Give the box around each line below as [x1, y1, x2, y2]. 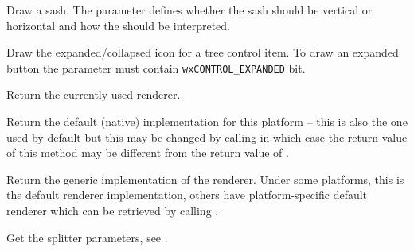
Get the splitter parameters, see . [6, 229, 168, 245]
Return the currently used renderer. [6, 86, 181, 103]
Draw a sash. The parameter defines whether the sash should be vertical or [6, 2, 373, 18]
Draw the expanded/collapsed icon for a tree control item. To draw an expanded [6, 44, 399, 61]
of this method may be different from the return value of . [6, 144, 289, 161]
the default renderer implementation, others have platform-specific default [6, 186, 368, 203]
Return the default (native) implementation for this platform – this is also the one [6, 113, 408, 130]
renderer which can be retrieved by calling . [6, 202, 219, 218]
